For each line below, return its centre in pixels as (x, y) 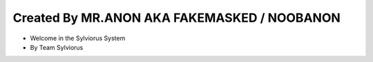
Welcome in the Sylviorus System (78, 38)
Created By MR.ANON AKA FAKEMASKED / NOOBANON (177, 18)
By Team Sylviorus (57, 47)
